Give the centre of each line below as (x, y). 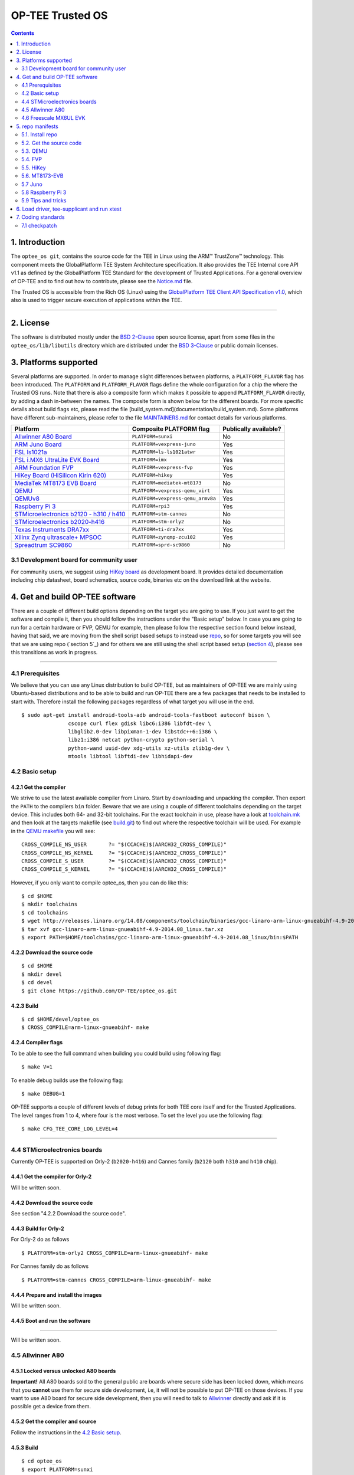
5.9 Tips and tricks (44, 201)
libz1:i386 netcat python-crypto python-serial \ (141, 740)
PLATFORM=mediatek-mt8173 (167, 483)
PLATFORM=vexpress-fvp (162, 468)
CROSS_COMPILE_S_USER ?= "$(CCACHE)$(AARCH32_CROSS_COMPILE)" (124, 861)
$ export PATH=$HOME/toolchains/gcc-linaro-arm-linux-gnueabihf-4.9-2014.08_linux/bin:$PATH (160, 938)
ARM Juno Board (38, 444)
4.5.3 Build (24, 1447)
